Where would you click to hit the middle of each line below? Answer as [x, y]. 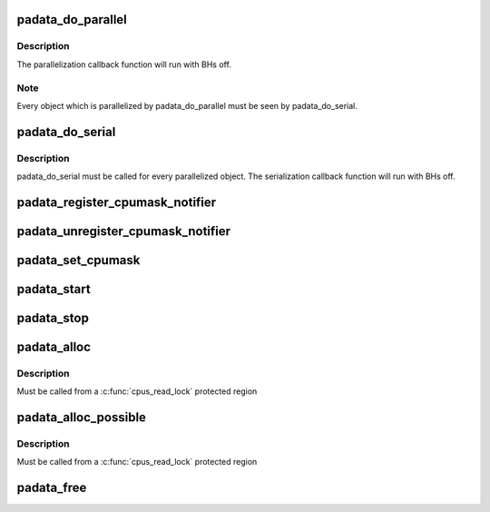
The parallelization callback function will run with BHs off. [124, 64]
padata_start [54, 289]
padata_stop [53, 318]
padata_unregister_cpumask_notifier [124, 231]
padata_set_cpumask [78, 260]
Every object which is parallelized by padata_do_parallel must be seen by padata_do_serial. [187, 105]
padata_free [52, 488]
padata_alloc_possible [82, 418]
